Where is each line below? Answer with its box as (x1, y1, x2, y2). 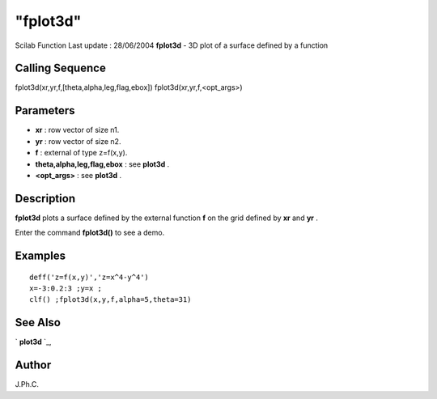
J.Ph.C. (15, 380, 40, 389)
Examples (15, 249, 66, 263)
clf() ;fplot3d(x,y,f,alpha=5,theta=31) (29, 295, 192, 304)
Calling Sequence (15, 62, 107, 75)
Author (15, 359, 52, 372)
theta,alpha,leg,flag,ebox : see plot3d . (35, 159, 170, 169)
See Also (15, 316, 61, 329)
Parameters (15, 104, 75, 117)
